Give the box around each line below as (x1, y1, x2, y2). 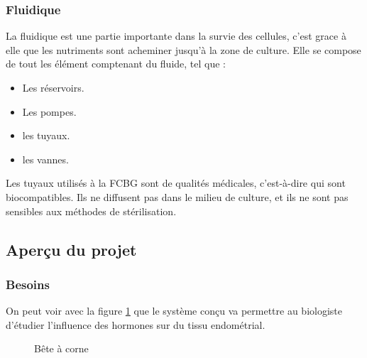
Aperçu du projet (6, 238, 137, 260)
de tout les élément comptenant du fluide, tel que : (6, 56, 226, 71)
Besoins (6, 275, 50, 293)
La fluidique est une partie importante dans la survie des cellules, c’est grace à (6, 28, 346, 43)
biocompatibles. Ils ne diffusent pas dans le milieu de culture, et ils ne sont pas (6, 189, 349, 204)
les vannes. (22, 151, 69, 166)
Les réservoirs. (22, 80, 84, 94)
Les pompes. (22, 104, 77, 119)
